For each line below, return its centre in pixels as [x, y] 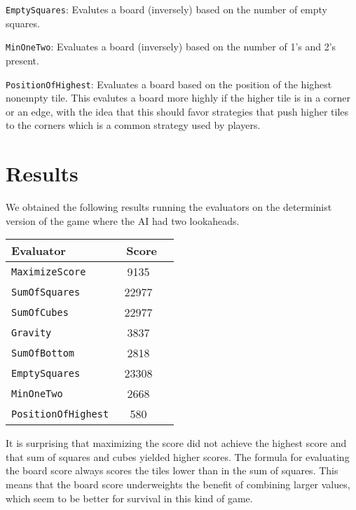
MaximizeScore [49, 271]
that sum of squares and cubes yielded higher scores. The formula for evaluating [178, 456]
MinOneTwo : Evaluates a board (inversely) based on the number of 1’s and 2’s [171, 47]
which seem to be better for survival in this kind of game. [129, 498]
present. [22, 60]
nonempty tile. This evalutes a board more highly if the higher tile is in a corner [178, 98]
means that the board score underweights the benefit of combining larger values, [178, 484]
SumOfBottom [43, 353]
